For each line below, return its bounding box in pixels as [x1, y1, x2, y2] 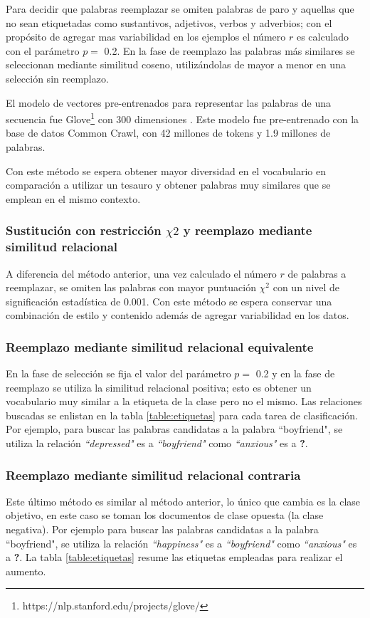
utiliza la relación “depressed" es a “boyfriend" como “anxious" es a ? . [6, 436, 308, 451]
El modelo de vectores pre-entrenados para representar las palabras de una [6, 95, 332, 110]
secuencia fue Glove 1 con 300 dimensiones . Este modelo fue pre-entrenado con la [6, 110, 359, 126]
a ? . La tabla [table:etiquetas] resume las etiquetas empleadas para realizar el [6, 550, 343, 565]
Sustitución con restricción [6, 221, 162, 239]
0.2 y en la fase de [255, 366, 335, 381]
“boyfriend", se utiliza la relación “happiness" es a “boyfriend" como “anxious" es [6, 535, 357, 550]
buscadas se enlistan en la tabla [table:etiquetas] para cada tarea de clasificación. [6, 407, 358, 422]
